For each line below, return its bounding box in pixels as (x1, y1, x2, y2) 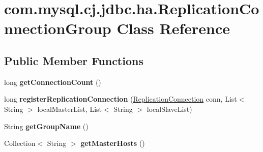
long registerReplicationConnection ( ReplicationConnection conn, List (4, 94, 237, 104)
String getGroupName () (4, 120, 89, 131)
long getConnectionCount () (4, 76, 101, 87)
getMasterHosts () (80, 138, 145, 148)
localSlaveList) (147, 103, 192, 114)
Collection (4, 138, 36, 148)
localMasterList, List (37, 103, 102, 114)
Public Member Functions (4, 52, 143, 68)
